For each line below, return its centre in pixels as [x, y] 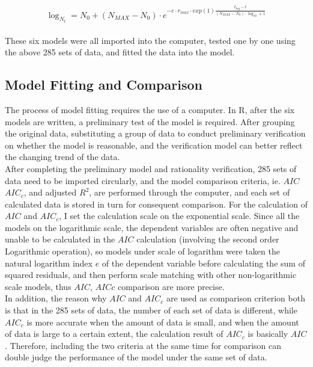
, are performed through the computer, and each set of [190, 192]
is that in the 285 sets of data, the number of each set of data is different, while [151, 310]
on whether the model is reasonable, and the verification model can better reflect [154, 145]
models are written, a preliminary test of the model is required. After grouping [150, 121]
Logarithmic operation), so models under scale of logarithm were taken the [142, 251]
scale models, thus [38, 286]
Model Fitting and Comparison [104, 85]
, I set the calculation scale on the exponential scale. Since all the [179, 216]
